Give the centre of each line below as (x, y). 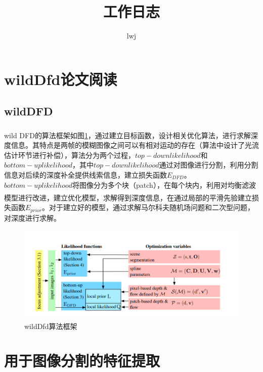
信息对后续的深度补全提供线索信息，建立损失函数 (85, 175)
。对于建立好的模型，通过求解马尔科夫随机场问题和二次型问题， (148, 207)
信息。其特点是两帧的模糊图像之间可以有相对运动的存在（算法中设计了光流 (135, 145)
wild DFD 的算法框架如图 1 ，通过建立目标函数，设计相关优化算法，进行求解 (127, 135)
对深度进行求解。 (32, 217)
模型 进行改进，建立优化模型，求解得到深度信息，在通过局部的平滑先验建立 (128, 197)
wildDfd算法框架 (51, 326)
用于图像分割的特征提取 (82, 360)
